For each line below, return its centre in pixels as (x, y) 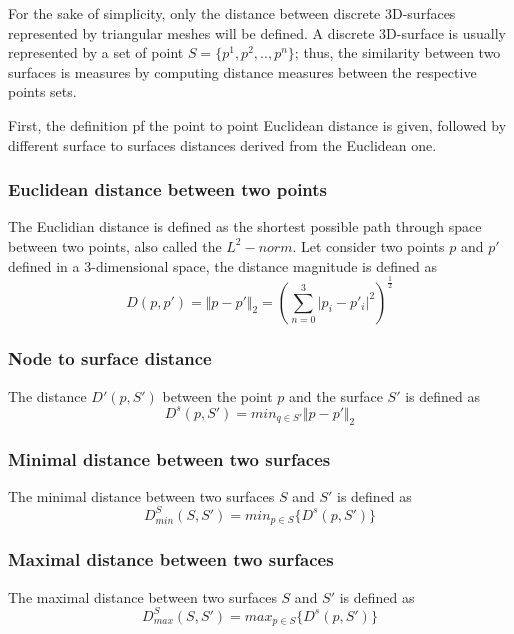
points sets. (42, 91)
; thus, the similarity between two (397, 52)
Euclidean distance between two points (168, 189)
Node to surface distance (110, 358)
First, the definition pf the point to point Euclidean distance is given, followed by (257, 124)
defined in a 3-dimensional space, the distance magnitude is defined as (222, 265)
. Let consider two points (368, 245)
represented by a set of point (96, 52)
